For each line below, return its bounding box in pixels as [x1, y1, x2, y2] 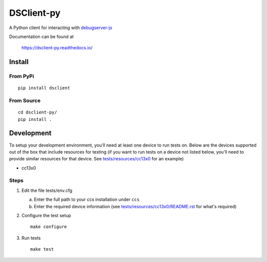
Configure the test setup [21, 213, 71, 219]
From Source [9, 97, 41, 104]
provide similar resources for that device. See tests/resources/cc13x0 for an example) [9, 156, 184, 162]
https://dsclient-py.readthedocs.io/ [21, 45, 93, 51]
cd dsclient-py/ [18, 110, 57, 115]
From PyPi [9, 73, 34, 80]
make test [30, 247, 54, 252]
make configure [30, 224, 67, 229]
